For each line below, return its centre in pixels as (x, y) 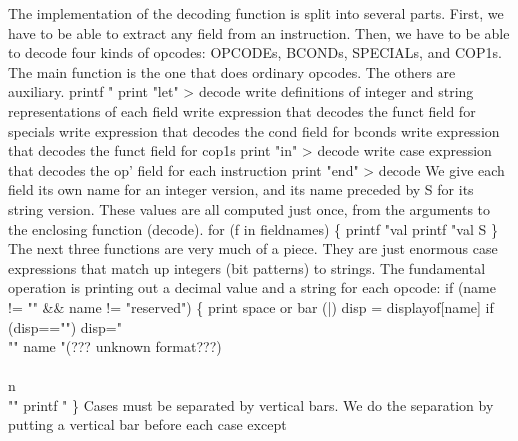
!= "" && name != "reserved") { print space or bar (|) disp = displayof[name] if (251, 306)
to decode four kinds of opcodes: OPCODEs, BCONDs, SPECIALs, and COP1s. (255, 52)
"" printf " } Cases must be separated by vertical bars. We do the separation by (251, 404)
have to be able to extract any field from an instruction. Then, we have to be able (259, 32)
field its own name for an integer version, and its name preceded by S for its (241, 189)
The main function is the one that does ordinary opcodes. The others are (232, 71)
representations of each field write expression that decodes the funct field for (242, 110)
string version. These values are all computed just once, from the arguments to (249, 208)
